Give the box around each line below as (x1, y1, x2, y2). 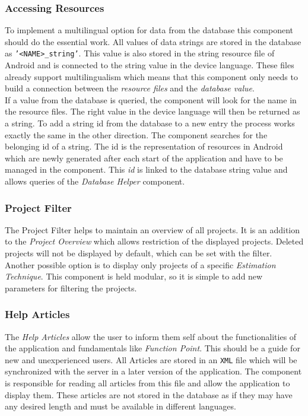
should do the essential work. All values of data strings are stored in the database (5, 35, 301, 47)
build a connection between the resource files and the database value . (5, 82, 255, 94)
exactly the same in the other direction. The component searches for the (5, 128, 268, 141)
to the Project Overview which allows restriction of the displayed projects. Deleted (5, 235, 304, 247)
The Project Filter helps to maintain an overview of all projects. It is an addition (5, 223, 300, 236)
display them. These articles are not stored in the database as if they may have (5, 388, 293, 401)
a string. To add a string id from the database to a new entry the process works (5, 117, 295, 129)
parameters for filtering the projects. (5, 281, 137, 294)
